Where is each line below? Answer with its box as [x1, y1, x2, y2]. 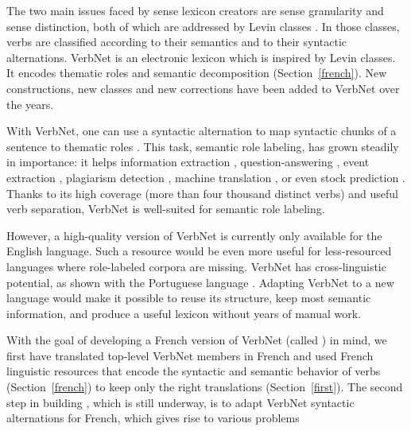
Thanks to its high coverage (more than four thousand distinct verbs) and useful [6, 184, 398, 201]
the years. [6, 95, 54, 112]
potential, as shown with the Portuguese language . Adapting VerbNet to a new [6, 274, 394, 290]
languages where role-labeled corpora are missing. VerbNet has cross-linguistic [6, 258, 386, 274]
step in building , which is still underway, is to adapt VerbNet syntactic [6, 394, 355, 410]
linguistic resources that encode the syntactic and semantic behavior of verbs [6, 363, 381, 379]
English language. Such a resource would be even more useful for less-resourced [6, 243, 392, 259]
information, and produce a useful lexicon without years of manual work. [6, 305, 362, 321]
